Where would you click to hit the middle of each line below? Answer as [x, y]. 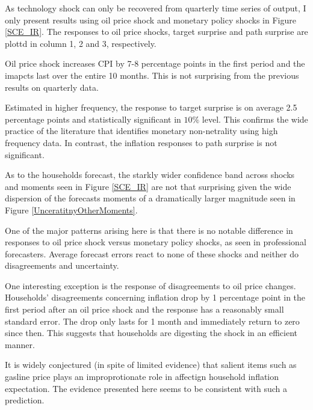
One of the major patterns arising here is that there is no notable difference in [149, 230]
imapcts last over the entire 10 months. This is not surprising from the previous [152, 75]
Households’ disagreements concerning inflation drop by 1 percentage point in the [155, 297]
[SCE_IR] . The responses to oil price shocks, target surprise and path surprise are [156, 32]
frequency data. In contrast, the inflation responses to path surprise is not [141, 142]
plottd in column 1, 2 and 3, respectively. [81, 43]
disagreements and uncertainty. [62, 265]
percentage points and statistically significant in [93, 119]
